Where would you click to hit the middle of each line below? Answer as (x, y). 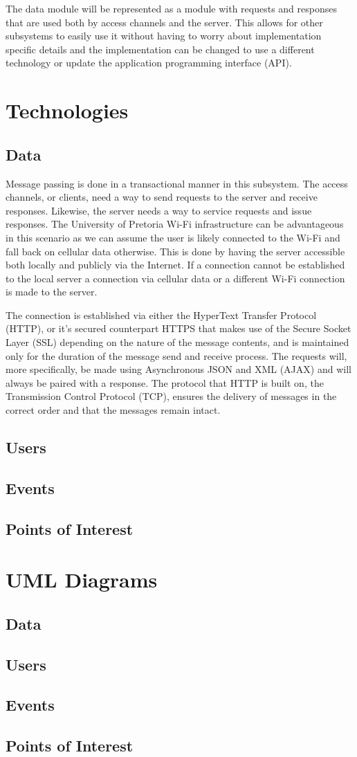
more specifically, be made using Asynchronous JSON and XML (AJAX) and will (178, 369)
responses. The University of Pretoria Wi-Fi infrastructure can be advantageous (175, 224)
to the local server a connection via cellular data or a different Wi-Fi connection (175, 278)
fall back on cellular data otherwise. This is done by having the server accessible (175, 251)
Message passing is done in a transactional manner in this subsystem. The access (177, 183)
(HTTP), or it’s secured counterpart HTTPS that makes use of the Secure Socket (178, 328)
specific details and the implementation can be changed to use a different (160, 49)
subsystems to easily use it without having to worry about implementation (164, 36)
